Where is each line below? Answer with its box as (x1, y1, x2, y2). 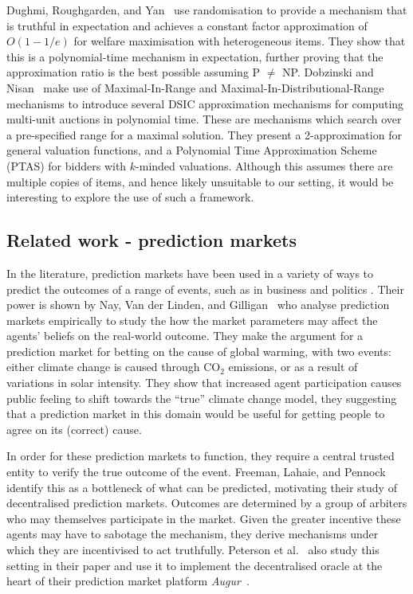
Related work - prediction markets (6, 228, 297, 252)
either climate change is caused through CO (6, 358, 221, 375)
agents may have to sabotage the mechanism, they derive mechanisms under (6, 526, 379, 542)
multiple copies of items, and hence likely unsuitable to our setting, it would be (6, 173, 394, 190)
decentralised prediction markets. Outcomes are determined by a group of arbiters (6, 494, 407, 511)
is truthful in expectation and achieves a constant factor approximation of (6, 17, 368, 33)
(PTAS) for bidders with (6, 157, 127, 174)
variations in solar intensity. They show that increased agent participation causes (6, 374, 402, 391)
